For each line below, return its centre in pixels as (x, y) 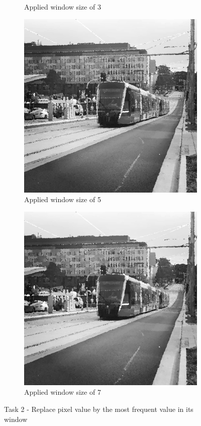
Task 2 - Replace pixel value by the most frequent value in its (99, 409)
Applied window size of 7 (63, 392)
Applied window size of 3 (63, 7)
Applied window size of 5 (63, 199)
